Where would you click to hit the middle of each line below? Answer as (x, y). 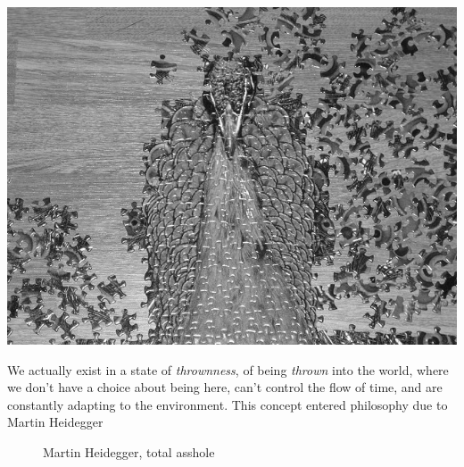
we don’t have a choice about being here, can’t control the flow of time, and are (225, 387)
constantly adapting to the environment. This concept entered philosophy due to (228, 404)
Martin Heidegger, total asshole (129, 451)
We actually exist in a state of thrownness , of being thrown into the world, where (228, 369)
